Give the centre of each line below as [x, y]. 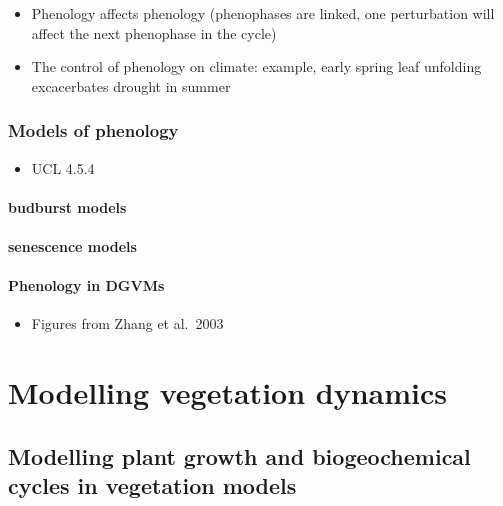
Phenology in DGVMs [86, 285]
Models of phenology [93, 130]
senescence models [72, 245]
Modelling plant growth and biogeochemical [239, 455]
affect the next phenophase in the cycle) [154, 32]
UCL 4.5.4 [63, 167]
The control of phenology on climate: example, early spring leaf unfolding [256, 66]
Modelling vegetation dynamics [227, 392]
